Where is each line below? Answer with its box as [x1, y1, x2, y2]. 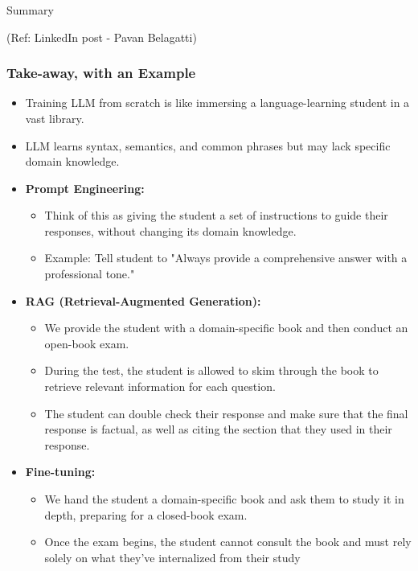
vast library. [25, 109, 84, 126]
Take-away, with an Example [6, 63, 196, 83]
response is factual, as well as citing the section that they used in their [44, 421, 392, 437]
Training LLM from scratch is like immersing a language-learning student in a [25, 94, 410, 111]
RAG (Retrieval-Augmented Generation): [25, 292, 261, 309]
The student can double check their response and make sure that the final [44, 405, 408, 421]
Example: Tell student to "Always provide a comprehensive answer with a [44, 249, 408, 266]
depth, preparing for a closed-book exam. [44, 506, 248, 523]
